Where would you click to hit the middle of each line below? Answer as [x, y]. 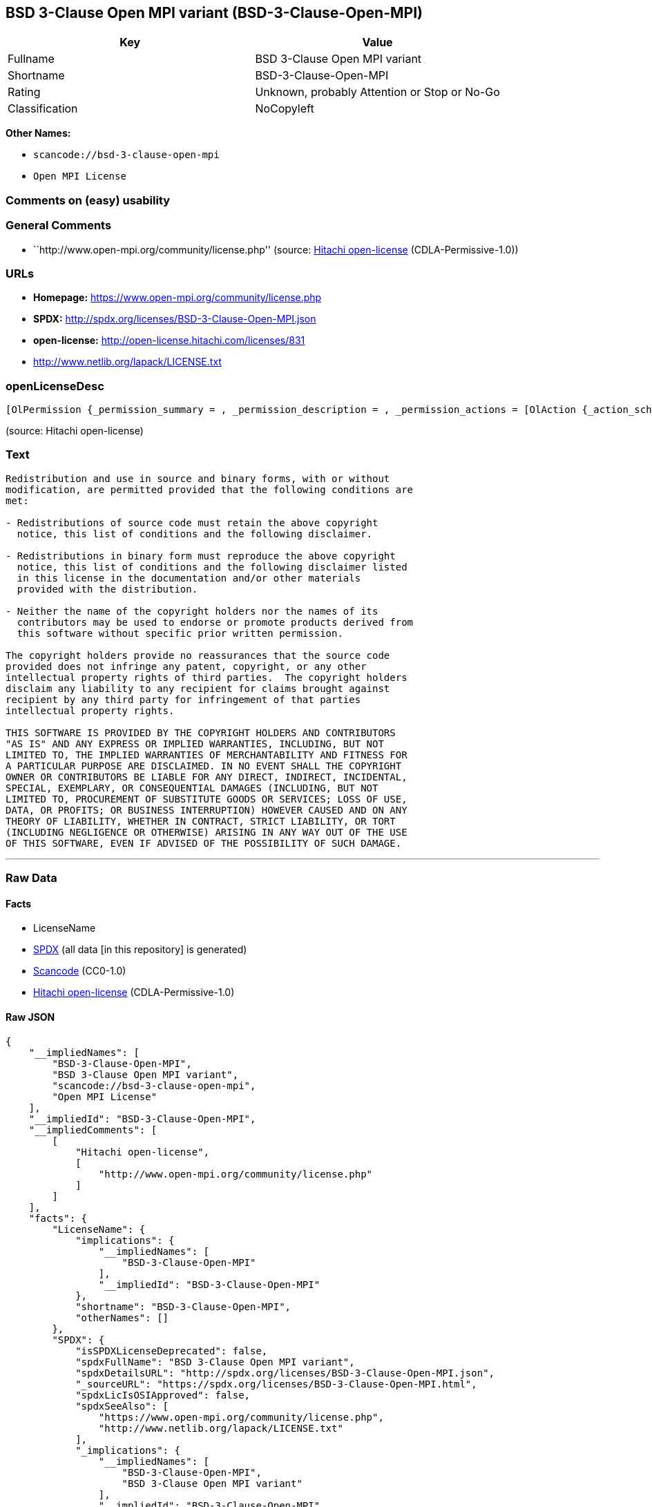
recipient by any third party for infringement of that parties [183, 699]
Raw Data [31, 878]
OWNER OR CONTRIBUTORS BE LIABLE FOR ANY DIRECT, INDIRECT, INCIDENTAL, [207, 777]
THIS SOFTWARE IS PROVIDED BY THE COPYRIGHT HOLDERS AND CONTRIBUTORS [201, 732]
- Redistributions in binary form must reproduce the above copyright [201, 556]
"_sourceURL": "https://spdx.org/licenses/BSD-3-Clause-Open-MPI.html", [276, 1384]
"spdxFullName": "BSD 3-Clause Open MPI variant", [215, 1362]
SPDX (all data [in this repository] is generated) [140, 950]
